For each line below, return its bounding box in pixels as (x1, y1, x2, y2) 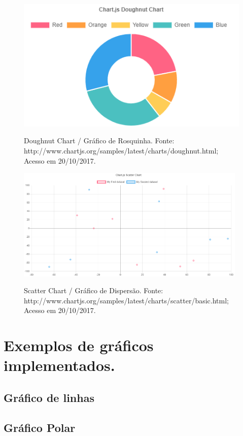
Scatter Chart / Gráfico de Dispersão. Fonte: (24, 285, 163, 296)
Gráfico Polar (4, 419, 76, 435)
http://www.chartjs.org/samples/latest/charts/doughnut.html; (24, 145, 219, 155)
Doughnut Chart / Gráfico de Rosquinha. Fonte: (24, 135, 175, 146)
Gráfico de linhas (4, 389, 94, 405)
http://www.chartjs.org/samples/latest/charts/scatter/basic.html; (24, 295, 229, 305)
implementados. (4, 355, 115, 376)
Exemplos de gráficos (4, 335, 154, 356)
